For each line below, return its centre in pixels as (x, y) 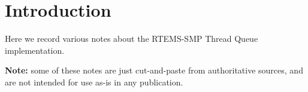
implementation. (35, 50)
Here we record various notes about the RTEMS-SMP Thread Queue (132, 39)
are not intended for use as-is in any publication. (94, 82)
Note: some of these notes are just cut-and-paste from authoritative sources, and (154, 70)
